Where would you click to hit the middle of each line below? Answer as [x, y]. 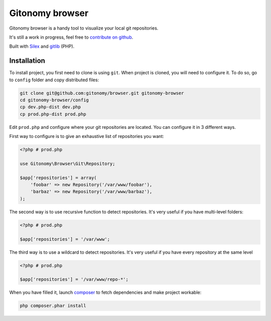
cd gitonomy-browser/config [54, 100]
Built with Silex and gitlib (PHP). [42, 46]
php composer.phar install [53, 306]
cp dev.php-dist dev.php [50, 107]
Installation [27, 61]
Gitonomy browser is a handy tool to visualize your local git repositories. [84, 28]
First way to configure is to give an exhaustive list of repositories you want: [87, 136]
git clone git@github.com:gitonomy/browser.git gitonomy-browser [102, 93]
